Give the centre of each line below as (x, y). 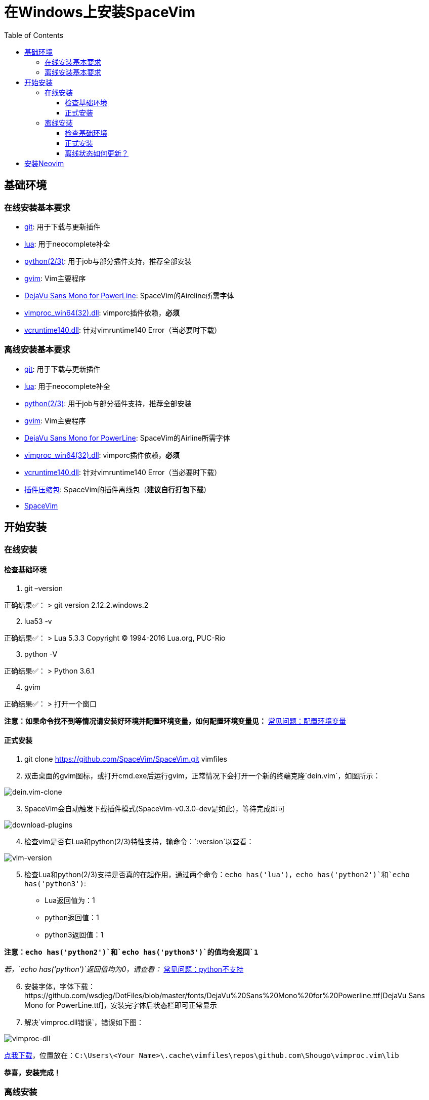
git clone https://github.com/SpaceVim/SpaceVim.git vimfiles (126, 759)
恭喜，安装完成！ (32, 1072)
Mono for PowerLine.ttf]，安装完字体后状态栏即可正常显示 (121, 1005)
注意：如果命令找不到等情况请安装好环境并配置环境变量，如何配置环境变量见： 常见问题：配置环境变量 (175, 721)
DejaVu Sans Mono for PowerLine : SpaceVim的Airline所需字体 (127, 438)
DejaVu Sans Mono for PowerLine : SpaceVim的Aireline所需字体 (129, 295)
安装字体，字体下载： (60, 986)
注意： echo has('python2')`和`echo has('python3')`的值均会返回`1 (131, 952)
